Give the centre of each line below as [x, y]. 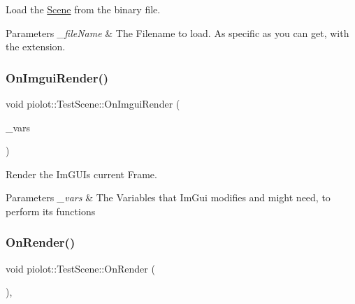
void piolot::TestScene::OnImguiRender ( [93, 103]
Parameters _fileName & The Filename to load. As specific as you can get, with [177, 32]
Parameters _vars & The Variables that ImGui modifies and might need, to [168, 197]
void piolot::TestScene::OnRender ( [80, 268]
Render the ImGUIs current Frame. [81, 174]
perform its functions [51, 211]
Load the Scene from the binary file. [83, 9]
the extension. [36, 46]
